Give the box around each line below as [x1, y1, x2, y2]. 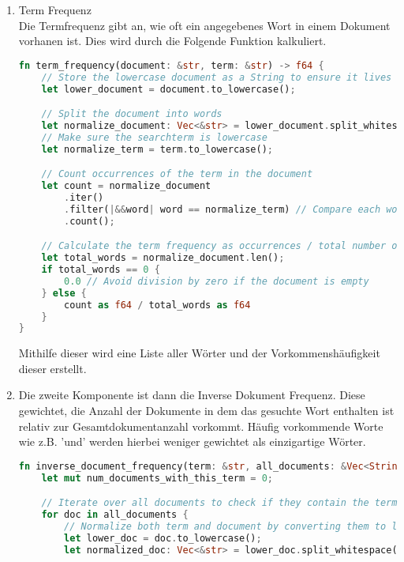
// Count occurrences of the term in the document [41, 168, 313, 180]
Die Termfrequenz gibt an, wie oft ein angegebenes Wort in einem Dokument [18, 17, 391, 33]
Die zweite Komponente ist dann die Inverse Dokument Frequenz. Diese [18, 387, 365, 403]
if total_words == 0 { [41, 264, 160, 275]
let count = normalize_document [41, 180, 211, 192]
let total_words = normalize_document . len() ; [41, 252, 285, 264]
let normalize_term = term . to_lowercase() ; [41, 143, 274, 155]
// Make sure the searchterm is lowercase [41, 131, 267, 143]
